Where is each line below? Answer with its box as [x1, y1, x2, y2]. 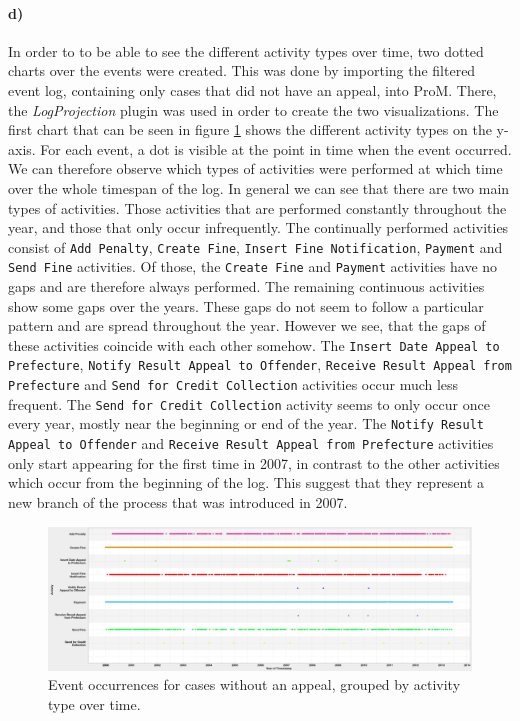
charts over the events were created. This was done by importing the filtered [8, 60, 476, 81]
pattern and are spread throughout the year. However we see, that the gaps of [8, 315, 486, 336]
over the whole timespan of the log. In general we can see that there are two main [8, 177, 510, 198]
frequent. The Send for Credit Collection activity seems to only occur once [8, 393, 490, 414]
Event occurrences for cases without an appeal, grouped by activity [48, 674, 461, 695]
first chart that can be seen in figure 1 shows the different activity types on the [8, 119, 492, 140]
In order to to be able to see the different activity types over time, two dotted [8, 40, 484, 61]
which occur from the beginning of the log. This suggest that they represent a [8, 472, 485, 493]
